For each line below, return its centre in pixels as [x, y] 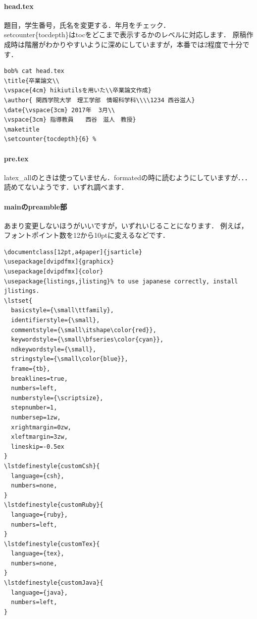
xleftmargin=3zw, [39, 437]
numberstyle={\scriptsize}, [57, 398]
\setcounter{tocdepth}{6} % [50, 139]
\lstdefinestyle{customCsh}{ [52, 466]
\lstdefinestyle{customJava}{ [54, 583]
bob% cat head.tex [34, 71]
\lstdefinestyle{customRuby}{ [54, 505]
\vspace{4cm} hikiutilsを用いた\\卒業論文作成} [78, 91]
